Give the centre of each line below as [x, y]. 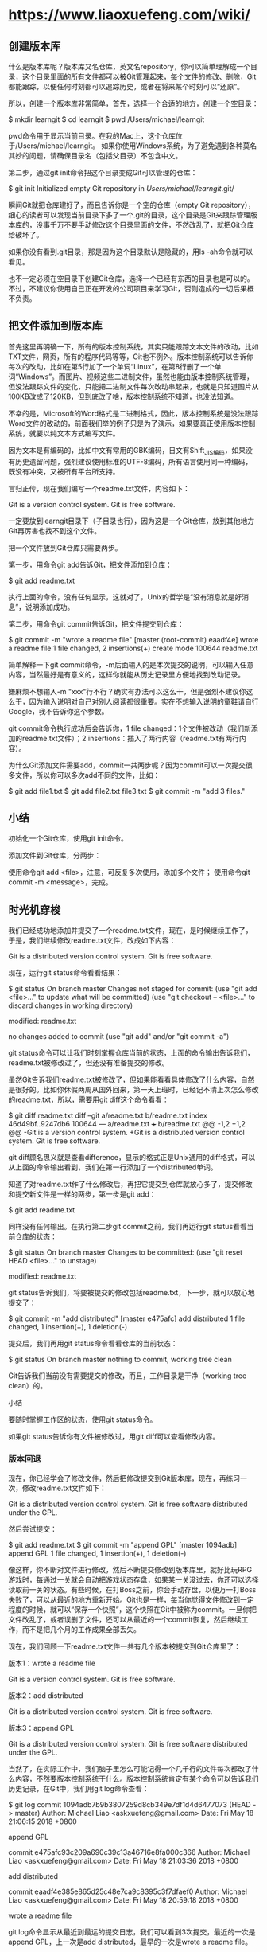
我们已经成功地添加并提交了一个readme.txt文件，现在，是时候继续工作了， [130, 931]
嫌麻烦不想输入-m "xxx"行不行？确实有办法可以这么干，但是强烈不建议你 [127, 691]
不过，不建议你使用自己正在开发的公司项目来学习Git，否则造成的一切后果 [128, 289]
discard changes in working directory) [71, 1005]
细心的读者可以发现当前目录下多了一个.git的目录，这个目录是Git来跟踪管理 [130, 215]
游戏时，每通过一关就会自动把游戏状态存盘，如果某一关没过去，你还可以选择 [133, 1579]
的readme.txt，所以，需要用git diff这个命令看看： [89, 1099]
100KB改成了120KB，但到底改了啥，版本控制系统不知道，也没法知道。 [123, 396]
